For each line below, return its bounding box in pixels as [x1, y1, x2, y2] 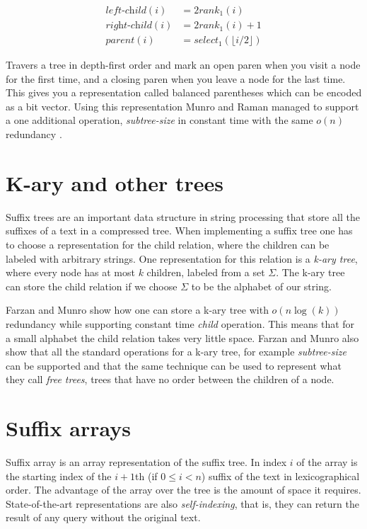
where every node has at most [6, 265, 135, 280]
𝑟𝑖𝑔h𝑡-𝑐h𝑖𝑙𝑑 [105, 21, 152, 31]
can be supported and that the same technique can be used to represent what [6, 358, 342, 372]
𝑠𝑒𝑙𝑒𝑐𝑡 [194, 35, 219, 46]
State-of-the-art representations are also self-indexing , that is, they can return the [6, 496, 359, 511]
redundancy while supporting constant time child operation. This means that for [6, 316, 355, 331]
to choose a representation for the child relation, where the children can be [6, 237, 330, 251]
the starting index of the [6, 468, 112, 483]
